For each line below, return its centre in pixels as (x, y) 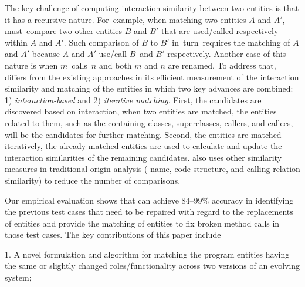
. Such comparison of (101, 42)
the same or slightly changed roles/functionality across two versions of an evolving (152, 266)
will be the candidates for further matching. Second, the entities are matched (143, 134)
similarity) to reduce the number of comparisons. (93, 180)
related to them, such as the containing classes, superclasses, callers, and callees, (149, 122)
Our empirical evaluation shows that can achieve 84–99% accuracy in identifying (149, 200)
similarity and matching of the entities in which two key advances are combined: (149, 88)
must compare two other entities (64, 31)
